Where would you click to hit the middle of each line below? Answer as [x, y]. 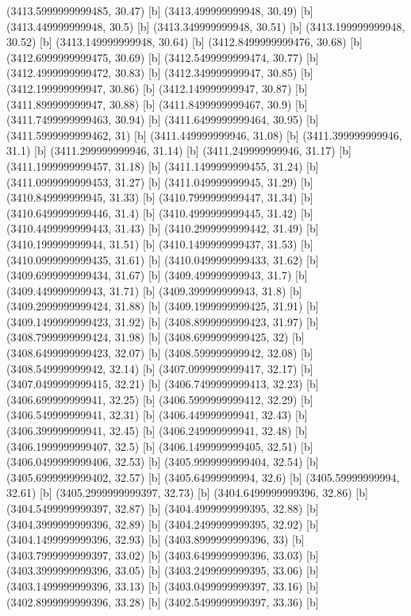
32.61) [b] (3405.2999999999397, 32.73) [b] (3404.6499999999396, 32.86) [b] [187, 493]
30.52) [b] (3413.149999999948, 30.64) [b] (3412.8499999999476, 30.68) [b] [184, 42]
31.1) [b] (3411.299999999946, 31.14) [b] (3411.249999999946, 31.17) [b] [179, 150]
